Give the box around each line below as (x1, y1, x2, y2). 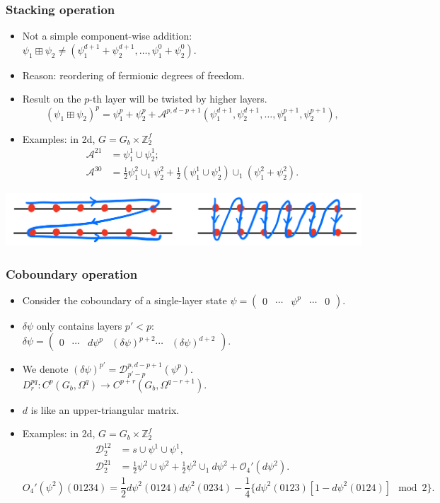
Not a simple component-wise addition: (22, 28, 192, 43)
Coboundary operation (6, 265, 138, 282)
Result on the (22, 91, 81, 106)
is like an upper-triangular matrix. (30, 402, 180, 417)
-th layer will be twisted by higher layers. (89, 91, 267, 106)
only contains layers (36, 318, 122, 333)
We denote (22, 361, 69, 376)
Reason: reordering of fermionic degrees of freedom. (22, 67, 245, 82)
